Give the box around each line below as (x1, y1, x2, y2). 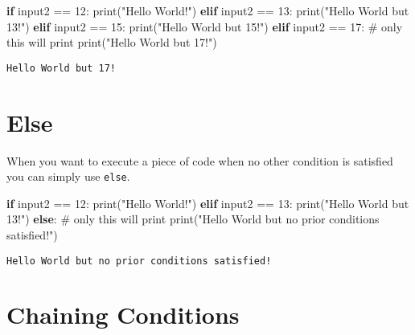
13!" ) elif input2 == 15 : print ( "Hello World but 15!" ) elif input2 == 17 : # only (6, 18, 403, 35)
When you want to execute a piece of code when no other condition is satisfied (6, 152, 393, 169)
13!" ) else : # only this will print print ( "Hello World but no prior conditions (6, 210, 380, 227)
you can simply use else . (6, 168, 130, 185)
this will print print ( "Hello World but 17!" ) (6, 34, 217, 51)
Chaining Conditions (6, 298, 240, 331)
